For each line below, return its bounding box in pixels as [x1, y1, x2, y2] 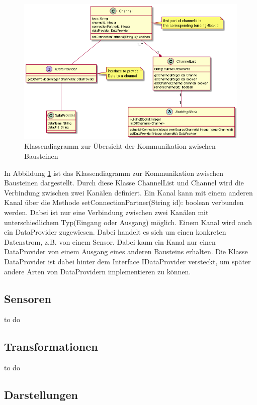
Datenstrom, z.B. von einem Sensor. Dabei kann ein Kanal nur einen [4, 236, 216, 247]
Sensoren [4, 290, 51, 306]
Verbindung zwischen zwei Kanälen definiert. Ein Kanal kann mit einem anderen [4, 187, 253, 197]
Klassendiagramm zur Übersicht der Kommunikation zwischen [24, 141, 216, 151]
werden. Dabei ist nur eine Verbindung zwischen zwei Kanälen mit [4, 207, 209, 218]
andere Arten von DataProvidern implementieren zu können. [4, 266, 191, 276]
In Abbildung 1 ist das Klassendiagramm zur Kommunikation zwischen [4, 167, 224, 178]
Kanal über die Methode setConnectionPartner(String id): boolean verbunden [4, 197, 244, 208]
